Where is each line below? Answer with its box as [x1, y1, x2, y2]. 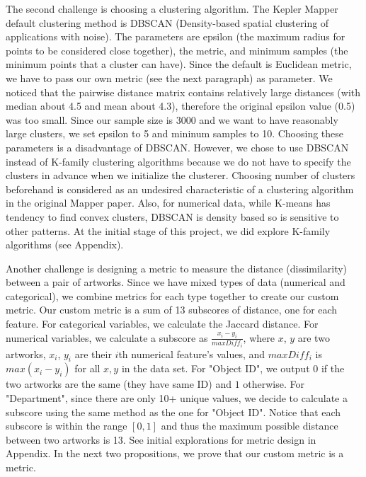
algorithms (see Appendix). [6, 237, 124, 252]
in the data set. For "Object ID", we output [121, 361, 310, 376]
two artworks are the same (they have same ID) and [6, 377, 231, 391]
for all [74, 361, 101, 376]
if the [321, 361, 345, 376]
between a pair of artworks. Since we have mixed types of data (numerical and [6, 275, 345, 289]
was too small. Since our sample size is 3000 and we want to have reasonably [6, 112, 338, 127]
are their [74, 346, 112, 361]
